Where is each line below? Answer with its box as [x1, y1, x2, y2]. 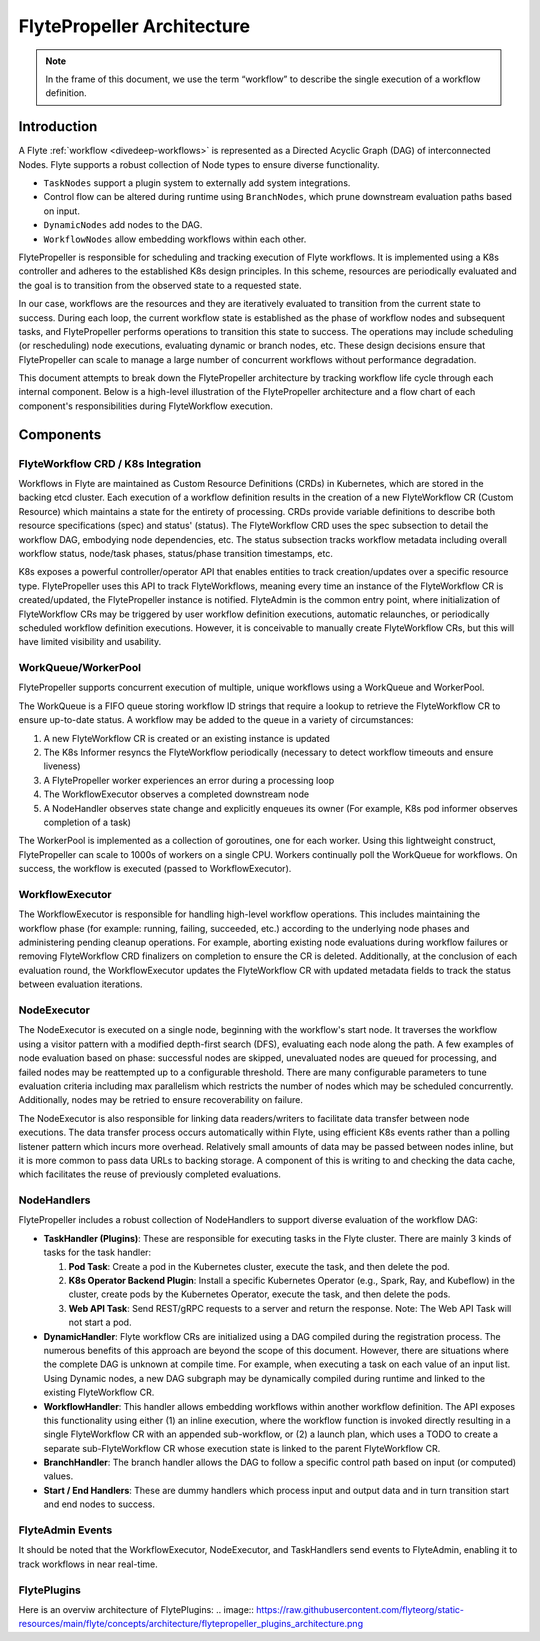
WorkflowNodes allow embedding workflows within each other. [43, 233, 307, 245]
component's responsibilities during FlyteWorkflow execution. [18, 400, 274, 412]
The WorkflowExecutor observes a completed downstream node [43, 788, 310, 800]
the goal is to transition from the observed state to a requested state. [18, 279, 302, 291]
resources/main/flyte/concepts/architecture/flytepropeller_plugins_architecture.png [18, 1618, 364, 1630]
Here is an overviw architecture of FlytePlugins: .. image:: [18, 1603, 255, 1615]
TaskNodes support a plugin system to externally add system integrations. [43, 177, 351, 189]
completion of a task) [43, 816, 132, 828]
